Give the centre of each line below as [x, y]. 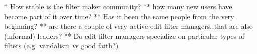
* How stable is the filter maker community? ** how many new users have [118, 6]
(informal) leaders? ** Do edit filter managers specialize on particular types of [124, 35]
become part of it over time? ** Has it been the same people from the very [119, 16]
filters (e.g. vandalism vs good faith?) [61, 45]
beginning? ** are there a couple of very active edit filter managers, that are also [128, 26]
